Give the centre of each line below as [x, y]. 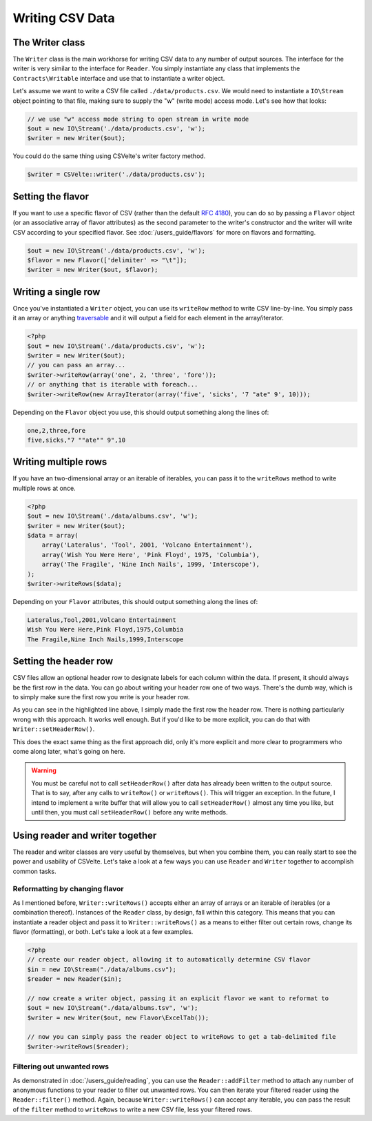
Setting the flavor [51, 196]
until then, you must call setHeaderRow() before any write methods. [130, 812]
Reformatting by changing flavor [68, 889]
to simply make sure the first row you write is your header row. [101, 697]
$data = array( [53, 536]
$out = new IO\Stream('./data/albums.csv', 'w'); [113, 516]
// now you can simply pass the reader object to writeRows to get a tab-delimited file [182, 1037]
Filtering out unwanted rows [61, 1066]
